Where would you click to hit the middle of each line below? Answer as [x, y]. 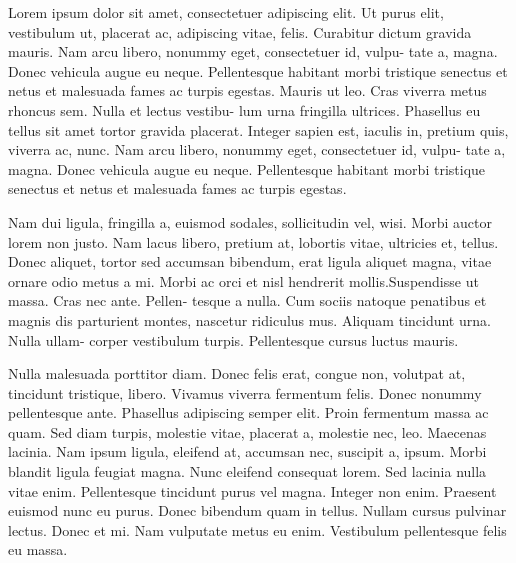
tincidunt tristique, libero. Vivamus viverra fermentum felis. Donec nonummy [245, 392]
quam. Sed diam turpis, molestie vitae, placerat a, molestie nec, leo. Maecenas [247, 431]
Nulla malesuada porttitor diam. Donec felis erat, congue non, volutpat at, [237, 373]
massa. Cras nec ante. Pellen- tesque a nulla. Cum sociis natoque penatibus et [247, 300]
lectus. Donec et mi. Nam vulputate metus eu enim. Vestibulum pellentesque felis [257, 529]
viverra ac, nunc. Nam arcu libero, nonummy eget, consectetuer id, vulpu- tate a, [257, 149]
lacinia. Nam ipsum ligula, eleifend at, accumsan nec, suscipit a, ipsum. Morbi [247, 451]
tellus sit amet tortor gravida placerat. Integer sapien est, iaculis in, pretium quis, [258, 129]
